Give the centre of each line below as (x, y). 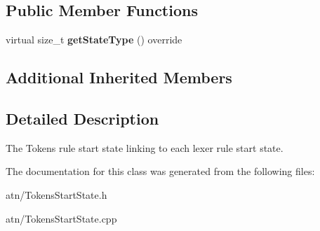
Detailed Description (82, 118)
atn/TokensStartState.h (56, 194)
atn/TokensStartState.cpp (61, 218)
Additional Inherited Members (119, 77)
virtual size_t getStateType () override (94, 40)
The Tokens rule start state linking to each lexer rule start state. (145, 147)
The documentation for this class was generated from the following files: (160, 171)
